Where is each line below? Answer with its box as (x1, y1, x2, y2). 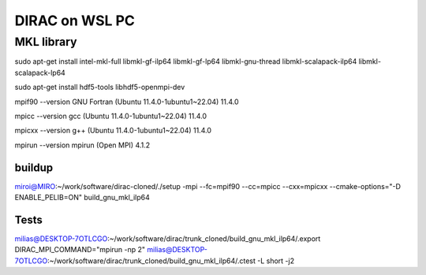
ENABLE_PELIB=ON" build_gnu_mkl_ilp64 (14, 193, 150, 203)
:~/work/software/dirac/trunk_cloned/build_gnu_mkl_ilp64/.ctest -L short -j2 (47, 256, 295, 266)
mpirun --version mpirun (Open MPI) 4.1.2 (14, 140, 151, 150)
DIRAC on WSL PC (14, 12, 136, 29)
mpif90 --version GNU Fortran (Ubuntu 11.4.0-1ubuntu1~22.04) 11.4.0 (14, 97, 240, 106)
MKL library (14, 35, 77, 49)
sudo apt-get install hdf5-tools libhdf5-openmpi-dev (14, 83, 185, 92)
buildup (14, 161, 54, 174)
